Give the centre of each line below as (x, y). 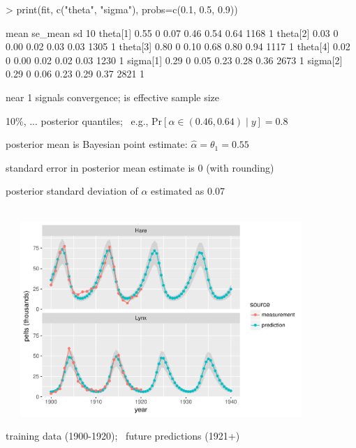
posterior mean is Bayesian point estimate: (97, 144)
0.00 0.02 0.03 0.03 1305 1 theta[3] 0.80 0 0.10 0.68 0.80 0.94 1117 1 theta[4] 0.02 (178, 46)
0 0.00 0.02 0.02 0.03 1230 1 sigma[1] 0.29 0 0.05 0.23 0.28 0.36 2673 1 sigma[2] (174, 60)
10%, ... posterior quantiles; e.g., (77, 120)
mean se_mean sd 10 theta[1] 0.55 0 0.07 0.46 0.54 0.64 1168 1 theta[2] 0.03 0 (172, 32)
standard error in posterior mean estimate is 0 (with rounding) (140, 167)
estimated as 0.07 (188, 191)
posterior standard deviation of (72, 191)
